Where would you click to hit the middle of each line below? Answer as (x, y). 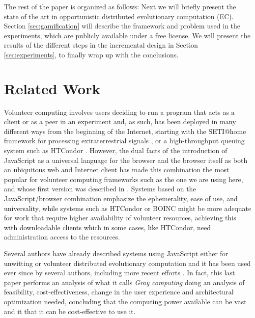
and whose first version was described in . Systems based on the (100, 189)
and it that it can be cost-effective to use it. (70, 311)
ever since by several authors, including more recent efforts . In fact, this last (120, 273)
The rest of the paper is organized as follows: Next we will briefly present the (120, 6)
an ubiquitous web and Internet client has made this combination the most (117, 170)
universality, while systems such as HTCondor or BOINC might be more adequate (128, 208)
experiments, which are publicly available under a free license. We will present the (127, 35)
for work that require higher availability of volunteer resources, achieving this (120, 218)
